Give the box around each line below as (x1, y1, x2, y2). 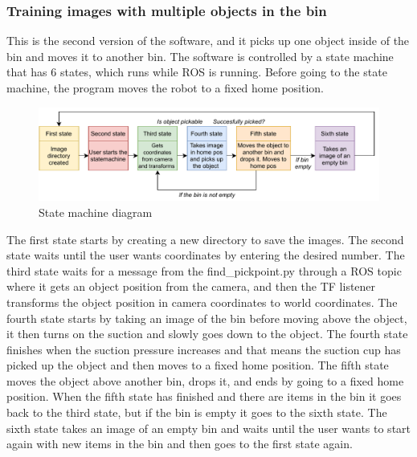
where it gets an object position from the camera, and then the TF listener (6, 278, 376, 295)
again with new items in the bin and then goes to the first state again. (6, 435, 353, 452)
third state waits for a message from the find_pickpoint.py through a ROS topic (6, 262, 402, 279)
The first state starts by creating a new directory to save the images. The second (6, 231, 404, 247)
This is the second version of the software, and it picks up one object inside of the (6, 32, 410, 49)
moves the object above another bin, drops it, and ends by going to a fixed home (6, 372, 404, 389)
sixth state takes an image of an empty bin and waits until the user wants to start (6, 419, 411, 436)
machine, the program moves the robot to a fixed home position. (6, 80, 324, 96)
